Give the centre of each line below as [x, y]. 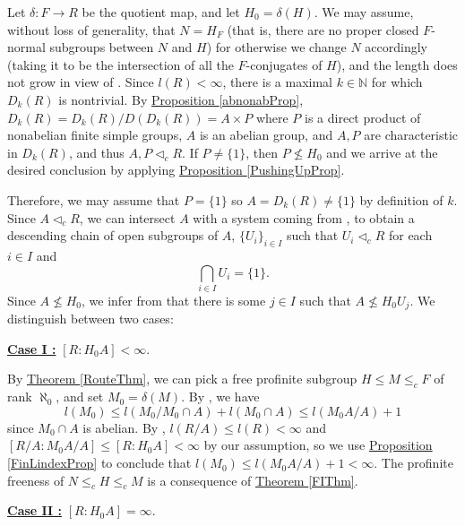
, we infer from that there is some [174, 300]
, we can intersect [127, 217]
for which [397, 82]
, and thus [96, 152]
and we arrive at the [382, 152]
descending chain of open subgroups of [113, 235]
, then [262, 152]
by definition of [401, 199]
